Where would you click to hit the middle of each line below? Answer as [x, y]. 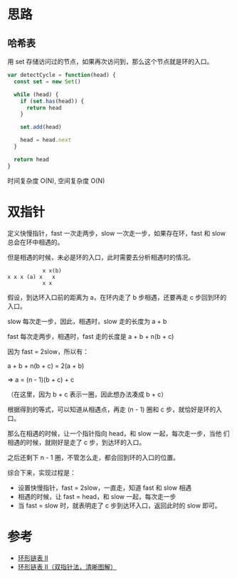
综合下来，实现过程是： [42, 472]
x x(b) [52, 270]
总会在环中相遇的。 [36, 242]
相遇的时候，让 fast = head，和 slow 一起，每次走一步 [97, 496]
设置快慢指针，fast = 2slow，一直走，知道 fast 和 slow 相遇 [105, 488]
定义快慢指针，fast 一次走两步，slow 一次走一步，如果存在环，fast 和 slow [117, 233]
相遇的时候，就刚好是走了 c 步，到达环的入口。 [77, 442]
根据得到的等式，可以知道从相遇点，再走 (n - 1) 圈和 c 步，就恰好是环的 [112, 409]
